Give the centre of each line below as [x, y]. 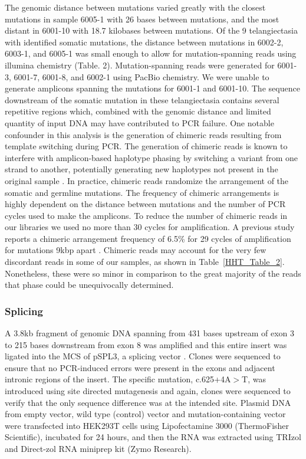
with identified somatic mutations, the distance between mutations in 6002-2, [144, 42]
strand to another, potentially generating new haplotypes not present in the [142, 169]
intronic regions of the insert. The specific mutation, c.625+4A [118, 379]
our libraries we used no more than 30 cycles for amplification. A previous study [150, 227]
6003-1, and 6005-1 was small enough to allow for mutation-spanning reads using [151, 53]
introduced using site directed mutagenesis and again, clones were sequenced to [148, 391]
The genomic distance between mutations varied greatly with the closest [135, 7]
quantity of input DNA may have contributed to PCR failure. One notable [139, 122]
